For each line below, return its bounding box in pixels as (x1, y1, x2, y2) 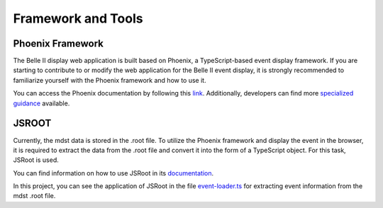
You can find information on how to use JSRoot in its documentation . (13, 168, 214, 177)
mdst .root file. (13, 192, 56, 200)
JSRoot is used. (13, 156, 60, 164)
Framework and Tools (13, 11, 143, 26)
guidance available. (13, 99, 70, 108)
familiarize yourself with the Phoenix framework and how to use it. (13, 76, 206, 84)
